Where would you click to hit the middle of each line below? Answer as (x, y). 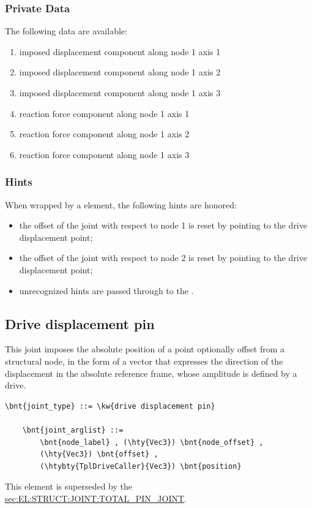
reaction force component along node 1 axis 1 (104, 113)
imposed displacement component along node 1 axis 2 (120, 72)
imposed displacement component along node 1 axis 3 (120, 93)
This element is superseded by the (69, 486)
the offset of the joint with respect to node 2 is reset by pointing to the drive (163, 258)
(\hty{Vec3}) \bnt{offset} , (99, 454)
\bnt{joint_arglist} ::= (73, 430)
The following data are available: (66, 31)
